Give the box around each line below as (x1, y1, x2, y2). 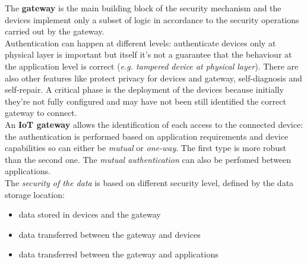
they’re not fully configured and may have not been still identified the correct (5, 95, 286, 107)
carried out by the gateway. (5, 25, 105, 37)
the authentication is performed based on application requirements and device (5, 130, 289, 142)
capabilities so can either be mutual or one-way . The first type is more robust (5, 142, 287, 154)
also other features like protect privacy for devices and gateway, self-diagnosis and (5, 71, 302, 84)
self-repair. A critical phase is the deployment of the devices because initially (5, 83, 284, 96)
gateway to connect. (5, 106, 77, 119)
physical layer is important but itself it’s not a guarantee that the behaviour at (5, 48, 292, 61)
